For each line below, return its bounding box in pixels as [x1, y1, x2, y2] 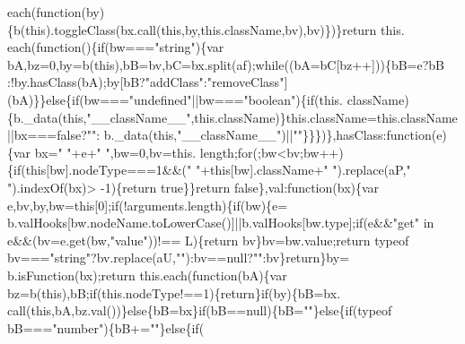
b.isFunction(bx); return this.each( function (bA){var [7, 265, 287, 284]
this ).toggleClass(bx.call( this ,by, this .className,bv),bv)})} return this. [25, 20, 405, 39]
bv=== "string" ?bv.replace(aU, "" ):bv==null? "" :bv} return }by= [7, 248, 350, 267]
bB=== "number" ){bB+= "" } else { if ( [7, 318, 205, 337]
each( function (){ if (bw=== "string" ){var [7, 38, 224, 56]
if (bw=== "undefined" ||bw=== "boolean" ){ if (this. [72, 90, 343, 108]
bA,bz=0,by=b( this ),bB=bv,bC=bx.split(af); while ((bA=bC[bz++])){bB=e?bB [7, 55, 445, 73]
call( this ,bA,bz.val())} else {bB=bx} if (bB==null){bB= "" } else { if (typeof [7, 301, 392, 320]
